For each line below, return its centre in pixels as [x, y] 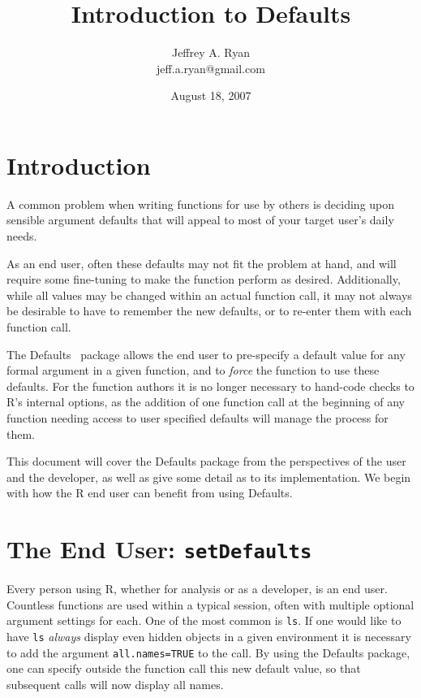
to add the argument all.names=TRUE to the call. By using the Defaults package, [208, 652]
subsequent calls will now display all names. [115, 684]
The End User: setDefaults [159, 549]
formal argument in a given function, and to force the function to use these [193, 370]
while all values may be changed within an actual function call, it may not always [209, 295]
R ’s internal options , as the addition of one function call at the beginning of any [206, 402]
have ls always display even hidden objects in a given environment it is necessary [209, 637]
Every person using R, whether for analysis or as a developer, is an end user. [197, 589]
